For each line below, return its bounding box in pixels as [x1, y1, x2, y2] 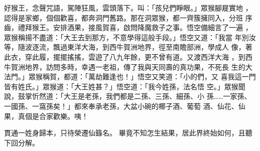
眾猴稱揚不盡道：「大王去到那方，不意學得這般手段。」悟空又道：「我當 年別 [4, 32, 249, 42]
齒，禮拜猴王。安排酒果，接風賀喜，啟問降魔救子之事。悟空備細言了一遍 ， [4, 22, 252, 33]
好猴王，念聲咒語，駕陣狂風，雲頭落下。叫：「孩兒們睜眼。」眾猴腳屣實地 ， [4, 3, 252, 13]
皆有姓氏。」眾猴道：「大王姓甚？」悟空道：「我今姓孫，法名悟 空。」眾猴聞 [4, 81, 245, 91]
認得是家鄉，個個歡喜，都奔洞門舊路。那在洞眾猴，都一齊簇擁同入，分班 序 [4, 12, 252, 23]
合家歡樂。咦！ [39, 110, 88, 121]
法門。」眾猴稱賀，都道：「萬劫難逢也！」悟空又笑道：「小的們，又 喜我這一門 [4, 71, 256, 82]
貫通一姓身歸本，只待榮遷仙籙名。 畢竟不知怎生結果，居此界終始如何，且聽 [4, 127, 252, 138]
